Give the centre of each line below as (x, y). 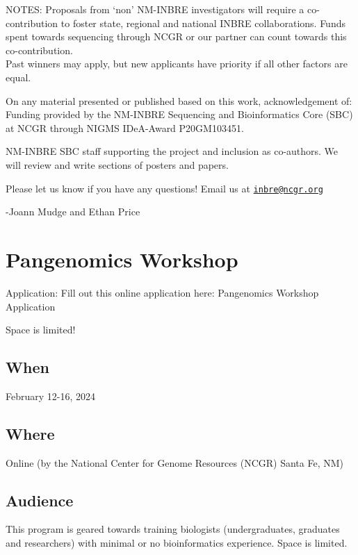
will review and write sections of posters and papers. (117, 164)
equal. (18, 77)
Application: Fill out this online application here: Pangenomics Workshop (162, 292)
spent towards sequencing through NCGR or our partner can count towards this (176, 36)
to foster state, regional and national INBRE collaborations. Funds (203, 23)
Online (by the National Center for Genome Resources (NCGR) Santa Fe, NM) (174, 462)
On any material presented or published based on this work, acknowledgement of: (179, 100)
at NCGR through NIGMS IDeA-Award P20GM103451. (125, 127)
